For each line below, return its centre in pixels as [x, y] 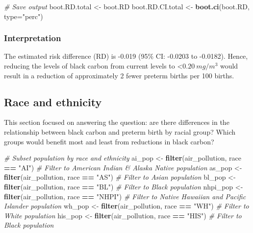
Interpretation [33, 38]
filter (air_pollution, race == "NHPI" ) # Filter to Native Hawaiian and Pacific [125, 196]
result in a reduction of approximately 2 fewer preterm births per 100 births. [119, 75]
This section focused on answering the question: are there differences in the [117, 122]
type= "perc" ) [24, 16]
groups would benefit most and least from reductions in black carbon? [109, 141]
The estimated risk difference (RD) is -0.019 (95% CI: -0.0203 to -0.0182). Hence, [126, 56]
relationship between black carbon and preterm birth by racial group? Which [120, 131]
